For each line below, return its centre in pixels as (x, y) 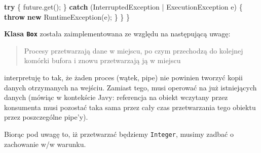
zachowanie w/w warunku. (45, 144)
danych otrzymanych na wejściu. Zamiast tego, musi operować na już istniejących (130, 87)
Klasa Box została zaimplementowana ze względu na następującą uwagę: (117, 34)
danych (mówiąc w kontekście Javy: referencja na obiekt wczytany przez (116, 97)
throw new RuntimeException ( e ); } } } (67, 16)
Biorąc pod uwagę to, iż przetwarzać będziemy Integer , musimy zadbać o (119, 134)
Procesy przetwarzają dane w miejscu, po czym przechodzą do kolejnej (134, 50)
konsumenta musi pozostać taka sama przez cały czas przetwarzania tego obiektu (130, 107)
